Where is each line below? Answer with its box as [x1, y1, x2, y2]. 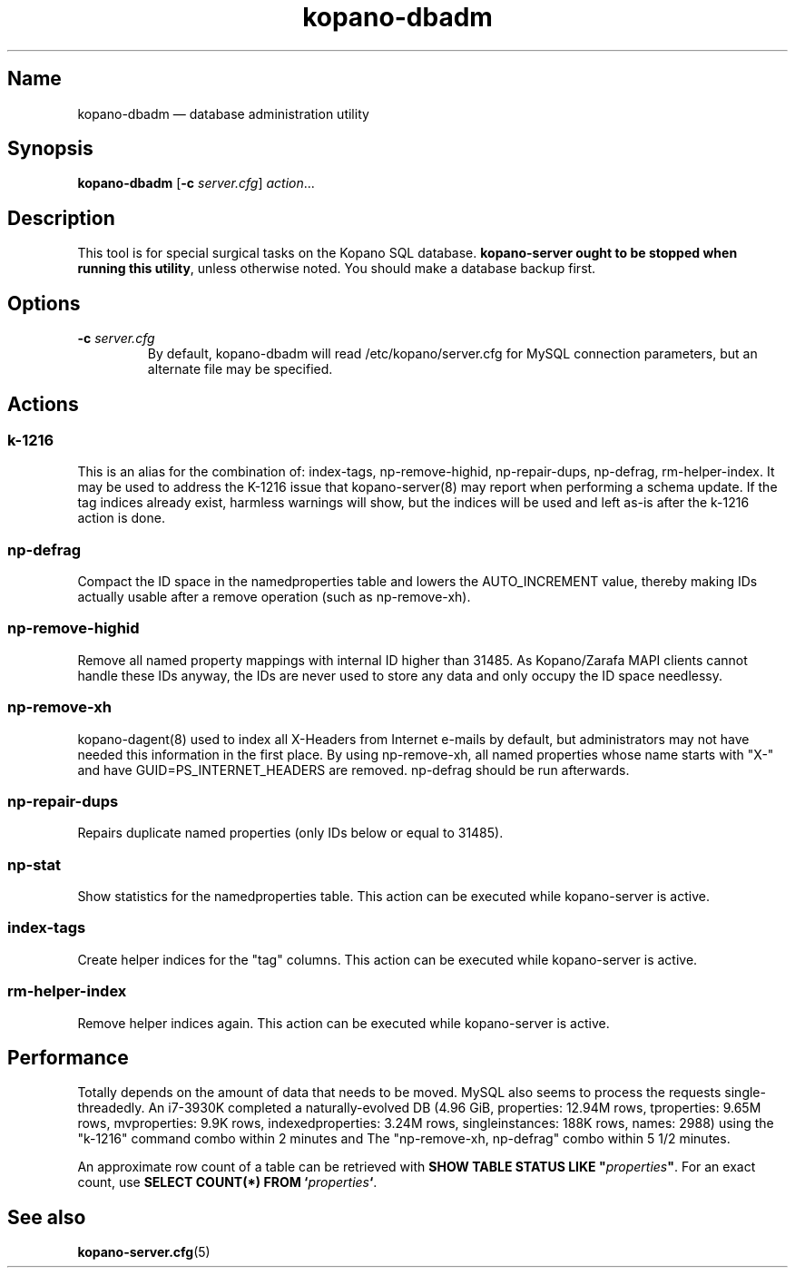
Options [7, 291, 81, 315]
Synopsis [7, 137, 93, 161]
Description [7, 206, 115, 230]
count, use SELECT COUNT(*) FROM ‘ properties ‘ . [77, 1174, 378, 1191]
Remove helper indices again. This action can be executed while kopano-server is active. [77, 1015, 610, 1031]
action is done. [77, 510, 165, 526]
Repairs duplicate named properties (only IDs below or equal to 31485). [77, 825, 504, 841]
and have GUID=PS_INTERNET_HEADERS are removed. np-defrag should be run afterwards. [77, 761, 630, 778]
